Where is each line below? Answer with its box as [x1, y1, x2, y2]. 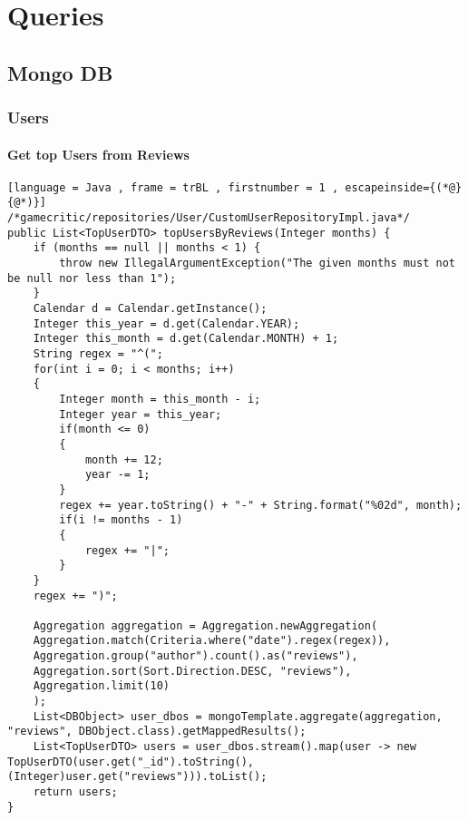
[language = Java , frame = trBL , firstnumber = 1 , [7, 181, 339, 194]
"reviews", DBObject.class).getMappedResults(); [7, 725, 307, 738]
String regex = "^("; [33, 347, 163, 361]
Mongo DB [7, 58, 113, 86]
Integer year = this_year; [59, 407, 222, 421]
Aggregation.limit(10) [33, 679, 170, 693]
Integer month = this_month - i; [59, 392, 261, 405]
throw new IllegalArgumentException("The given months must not [59, 257, 455, 270]
